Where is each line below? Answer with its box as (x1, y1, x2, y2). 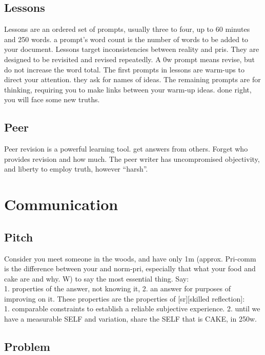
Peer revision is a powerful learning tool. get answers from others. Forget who (4, 143, 248, 154)
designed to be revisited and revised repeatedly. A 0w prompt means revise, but (4, 53, 255, 64)
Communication (4, 194, 118, 215)
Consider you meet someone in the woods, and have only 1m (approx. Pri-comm (4, 253, 256, 264)
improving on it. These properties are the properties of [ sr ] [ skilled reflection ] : (4, 293, 245, 304)
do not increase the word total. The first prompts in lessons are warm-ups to (4, 64, 244, 74)
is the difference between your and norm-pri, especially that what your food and (4, 263, 256, 274)
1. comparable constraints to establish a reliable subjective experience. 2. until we (4, 303, 260, 314)
